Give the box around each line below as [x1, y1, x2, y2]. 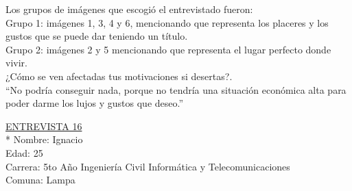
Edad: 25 [5, 145, 43, 160]
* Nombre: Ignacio [5, 132, 83, 147]
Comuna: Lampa [5, 173, 75, 187]
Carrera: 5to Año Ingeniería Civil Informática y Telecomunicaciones [5, 159, 290, 173]
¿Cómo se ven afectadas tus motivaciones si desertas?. [5, 68, 233, 83]
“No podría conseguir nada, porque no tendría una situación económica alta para [5, 82, 347, 97]
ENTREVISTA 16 [5, 118, 82, 133]
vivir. [5, 55, 27, 70]
